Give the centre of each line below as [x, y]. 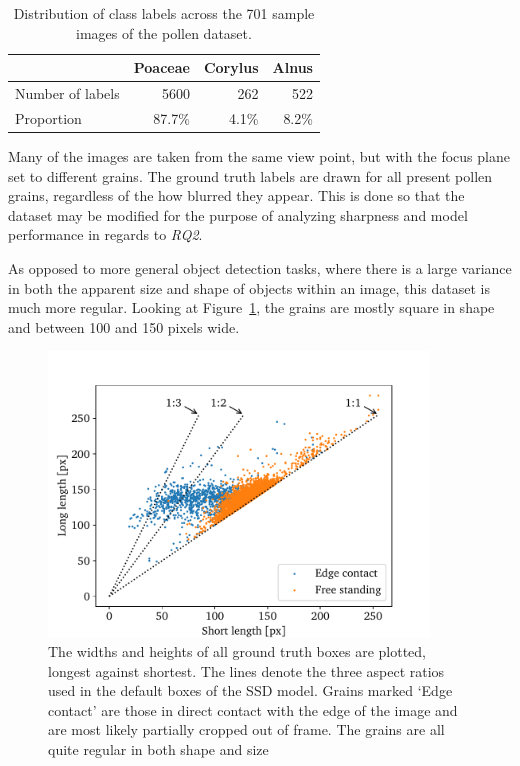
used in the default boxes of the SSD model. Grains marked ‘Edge [250, 690]
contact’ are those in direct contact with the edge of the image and [253, 709]
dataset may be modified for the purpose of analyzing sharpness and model [238, 214]
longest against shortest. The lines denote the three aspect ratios [246, 670]
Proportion [48, 117]
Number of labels [67, 93]
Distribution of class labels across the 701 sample [164, 13]
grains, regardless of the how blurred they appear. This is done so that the [236, 195]
